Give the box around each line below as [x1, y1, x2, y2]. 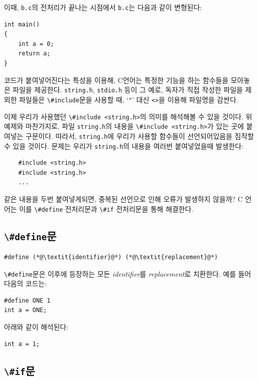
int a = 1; [4, 340, 40, 348]
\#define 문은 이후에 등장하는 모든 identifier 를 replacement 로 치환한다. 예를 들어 [4, 268, 251, 279]
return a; [18, 50, 51, 57]
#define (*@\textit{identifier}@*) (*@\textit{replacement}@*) [4, 253, 218, 261]
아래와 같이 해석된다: [4, 322, 69, 332]
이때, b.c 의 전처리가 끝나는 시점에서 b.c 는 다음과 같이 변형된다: [4, 2, 202, 12]
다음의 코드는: [4, 278, 47, 289]
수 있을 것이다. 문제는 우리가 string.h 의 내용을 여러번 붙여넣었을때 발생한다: [4, 140, 244, 151]
